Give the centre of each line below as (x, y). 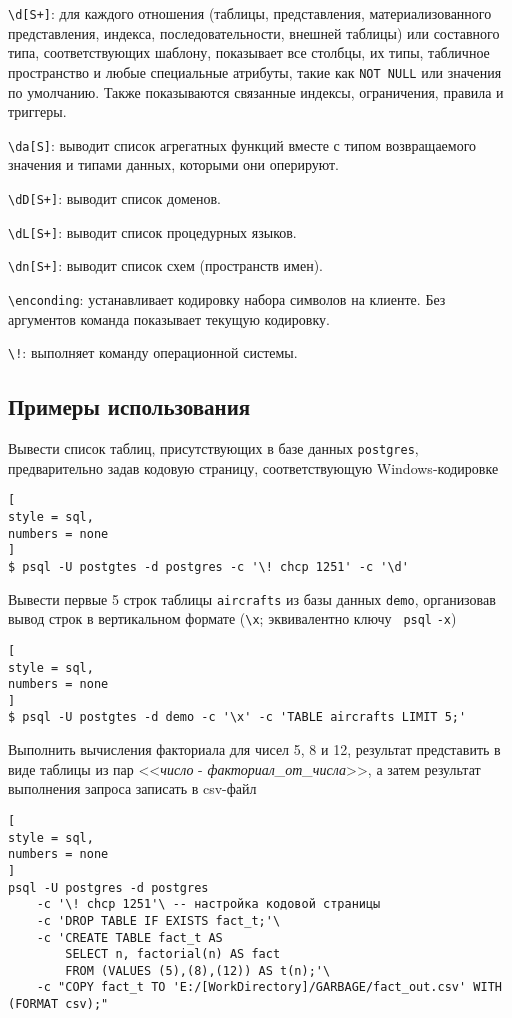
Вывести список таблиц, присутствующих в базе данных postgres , (213, 448)
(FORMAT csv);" (58, 1004)
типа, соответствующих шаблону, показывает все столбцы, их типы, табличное (249, 52)
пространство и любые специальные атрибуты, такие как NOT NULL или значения (255, 71)
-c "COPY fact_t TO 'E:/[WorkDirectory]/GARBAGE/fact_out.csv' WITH (269, 987)
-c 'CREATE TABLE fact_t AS (129, 937)
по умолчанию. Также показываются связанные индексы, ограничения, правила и (256, 91)
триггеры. (37, 111)
